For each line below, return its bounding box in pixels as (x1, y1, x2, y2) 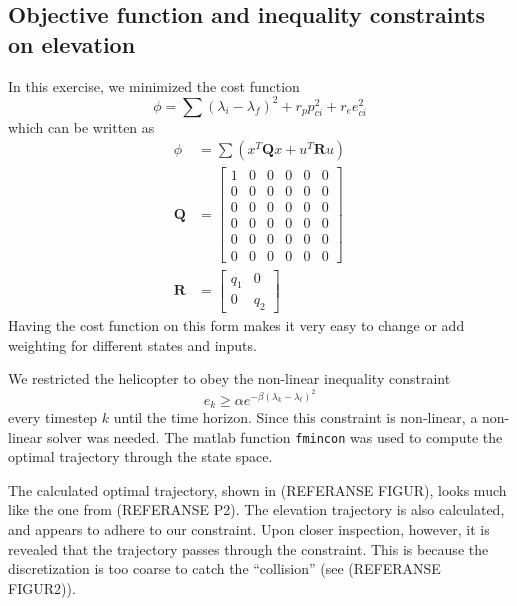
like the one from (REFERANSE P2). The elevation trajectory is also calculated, (8, 499, 505, 520)
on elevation (8, 28, 136, 59)
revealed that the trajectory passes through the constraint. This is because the (8, 538, 489, 559)
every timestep (8, 407, 98, 428)
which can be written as (8, 116, 155, 137)
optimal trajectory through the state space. (8, 446, 273, 467)
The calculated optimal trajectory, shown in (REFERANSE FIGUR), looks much (8, 479, 507, 500)
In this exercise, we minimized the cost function (8, 75, 300, 96)
